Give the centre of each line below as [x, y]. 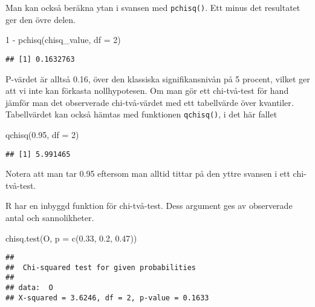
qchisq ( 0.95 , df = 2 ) [42, 134]
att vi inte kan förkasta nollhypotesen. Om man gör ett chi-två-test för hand [147, 91]
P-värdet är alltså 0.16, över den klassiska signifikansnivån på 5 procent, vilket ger [158, 78]
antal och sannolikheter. [50, 217]
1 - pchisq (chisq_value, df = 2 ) [63, 40]
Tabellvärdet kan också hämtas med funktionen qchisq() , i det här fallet [141, 114]
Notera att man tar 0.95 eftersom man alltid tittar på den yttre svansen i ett [148, 173]
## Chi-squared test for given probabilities [101, 267]
